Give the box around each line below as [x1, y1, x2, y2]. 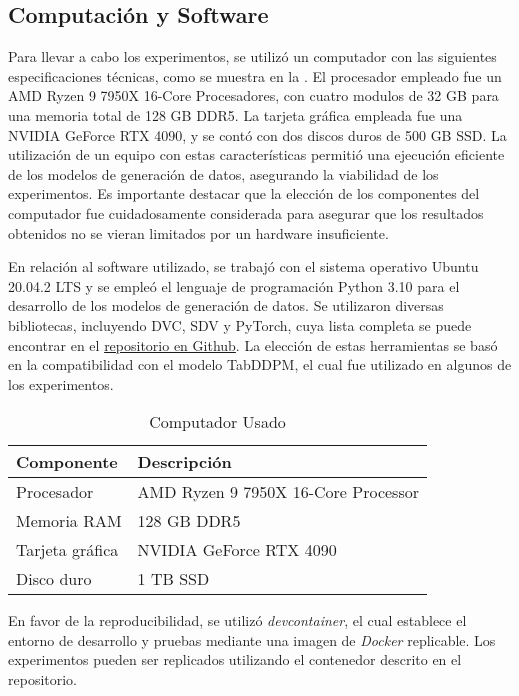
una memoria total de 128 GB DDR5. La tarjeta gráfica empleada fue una [8, 104, 463, 125]
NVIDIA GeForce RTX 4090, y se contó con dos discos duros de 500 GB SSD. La [8, 124, 507, 145]
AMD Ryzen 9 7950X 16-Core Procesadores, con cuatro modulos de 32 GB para [8, 85, 499, 106]
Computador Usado [149, 410, 286, 434]
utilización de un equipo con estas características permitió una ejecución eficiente [8, 144, 505, 165]
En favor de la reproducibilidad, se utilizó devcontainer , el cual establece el [8, 610, 467, 631]
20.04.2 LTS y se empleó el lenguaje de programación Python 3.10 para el [8, 275, 460, 296]
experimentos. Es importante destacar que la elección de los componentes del [8, 183, 480, 204]
